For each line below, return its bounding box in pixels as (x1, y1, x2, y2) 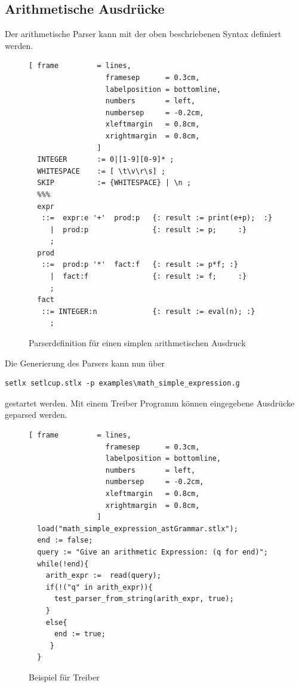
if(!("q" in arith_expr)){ (45, 583, 153, 592)
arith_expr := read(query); (45, 571, 161, 580)
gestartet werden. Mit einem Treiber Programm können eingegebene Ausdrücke (5, 396, 295, 409)
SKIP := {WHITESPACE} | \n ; (37, 178, 192, 187)
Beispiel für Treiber (29, 670, 100, 683)
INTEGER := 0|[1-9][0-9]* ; (37, 155, 174, 164)
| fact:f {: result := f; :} (50, 272, 247, 281)
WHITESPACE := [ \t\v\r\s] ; (37, 167, 166, 175)
